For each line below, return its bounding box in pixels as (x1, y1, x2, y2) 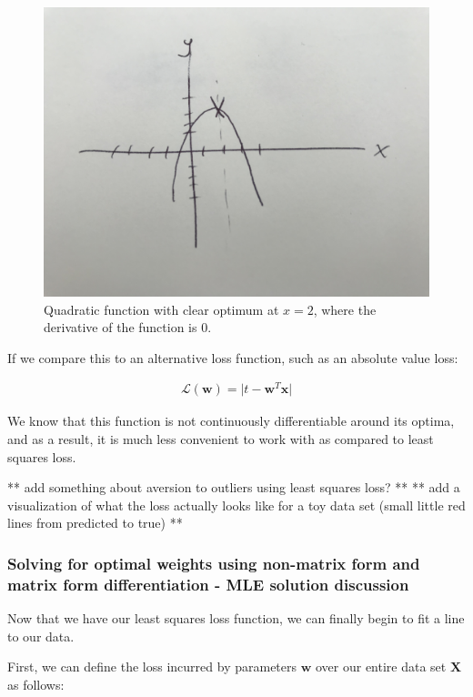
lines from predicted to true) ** (7, 513, 183, 532)
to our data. (7, 626, 75, 645)
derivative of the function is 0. (44, 318, 212, 337)
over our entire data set (315, 657, 447, 676)
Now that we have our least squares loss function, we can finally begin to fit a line (7, 609, 465, 628)
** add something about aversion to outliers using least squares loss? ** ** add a (7, 478, 460, 497)
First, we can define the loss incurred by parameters (7, 657, 297, 676)
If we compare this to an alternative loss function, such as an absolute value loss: (7, 348, 458, 367)
